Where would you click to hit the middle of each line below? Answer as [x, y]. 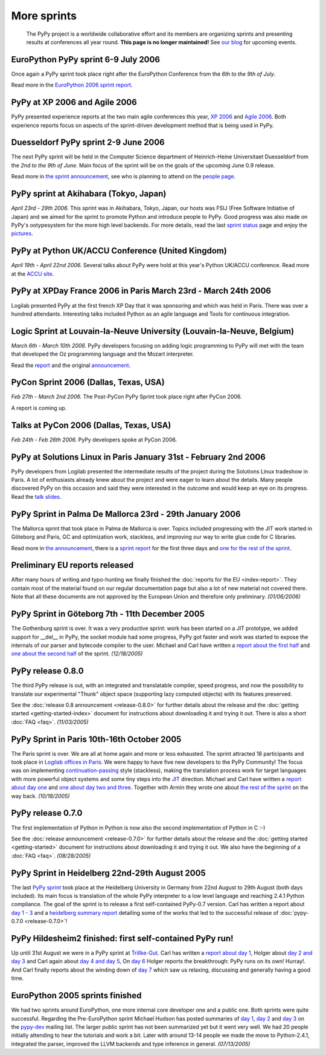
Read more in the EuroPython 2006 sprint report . [72, 85]
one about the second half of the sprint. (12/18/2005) [77, 654]
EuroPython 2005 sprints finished [76, 995]
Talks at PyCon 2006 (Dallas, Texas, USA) [91, 425]
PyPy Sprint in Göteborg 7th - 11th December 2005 [108, 614]
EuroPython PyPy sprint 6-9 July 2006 [85, 60]
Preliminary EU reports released [72, 565]
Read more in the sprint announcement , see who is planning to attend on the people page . [123, 177]
